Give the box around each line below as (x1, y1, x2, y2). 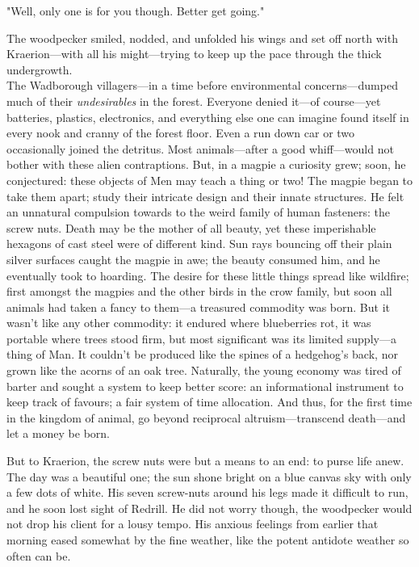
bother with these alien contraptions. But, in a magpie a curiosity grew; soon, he (6, 156, 406, 173)
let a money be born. (6, 425, 110, 442)
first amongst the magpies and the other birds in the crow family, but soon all (6, 283, 392, 300)
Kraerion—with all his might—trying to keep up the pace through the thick (6, 45, 382, 62)
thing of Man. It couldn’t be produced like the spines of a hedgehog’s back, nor (6, 346, 398, 363)
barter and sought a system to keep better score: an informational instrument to (6, 377, 404, 394)
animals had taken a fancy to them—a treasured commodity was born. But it (6, 298, 390, 315)
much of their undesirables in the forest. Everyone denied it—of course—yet (6, 92, 381, 109)
